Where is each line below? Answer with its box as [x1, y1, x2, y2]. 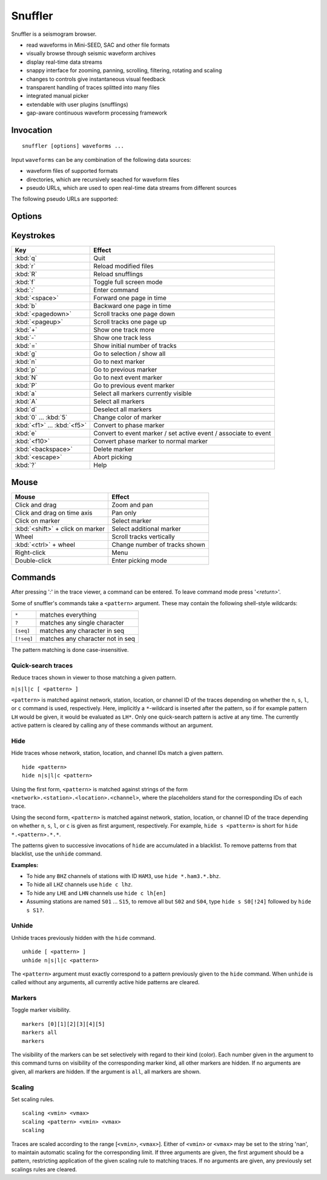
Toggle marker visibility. [11, 1007, 71, 1014]
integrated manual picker [26, 92, 89, 99]
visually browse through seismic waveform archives [26, 50, 156, 57]
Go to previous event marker [93, 381, 175, 390]
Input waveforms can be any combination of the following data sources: [11, 156, 191, 163]
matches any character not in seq [39, 634, 136, 643]
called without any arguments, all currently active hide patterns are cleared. [11, 979, 200, 986]
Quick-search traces [11, 661, 73, 669]
